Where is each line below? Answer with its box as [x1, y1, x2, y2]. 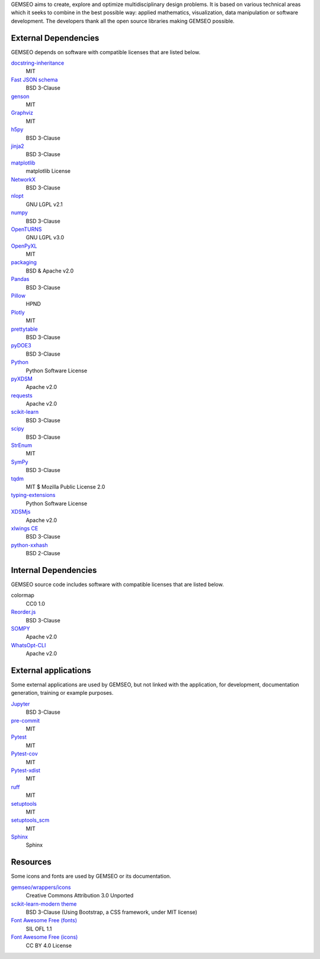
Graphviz [11, 109, 34, 116]
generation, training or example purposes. [11, 689, 114, 697]
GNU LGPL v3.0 [25, 234, 65, 241]
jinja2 [11, 143, 24, 150]
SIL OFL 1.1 [25, 925, 52, 932]
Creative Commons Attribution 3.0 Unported [25, 892, 134, 899]
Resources [11, 857, 52, 867]
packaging [11, 259, 37, 266]
